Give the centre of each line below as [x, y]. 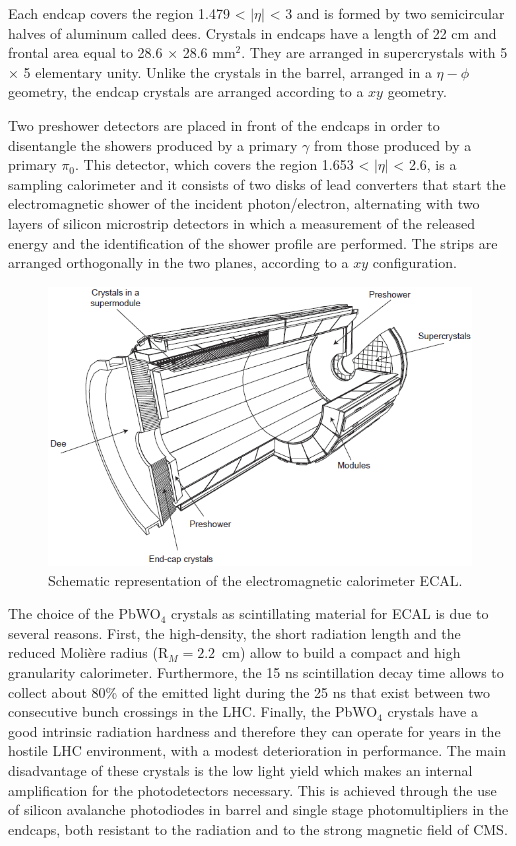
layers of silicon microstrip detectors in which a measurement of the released [241, 222]
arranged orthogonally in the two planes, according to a [178, 262]
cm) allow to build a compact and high [341, 652]
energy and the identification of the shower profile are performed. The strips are [253, 242]
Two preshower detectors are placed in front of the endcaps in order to [224, 124]
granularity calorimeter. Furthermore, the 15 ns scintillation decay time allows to [256, 672]
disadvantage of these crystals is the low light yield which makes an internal [240, 770]
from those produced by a [392, 144]
